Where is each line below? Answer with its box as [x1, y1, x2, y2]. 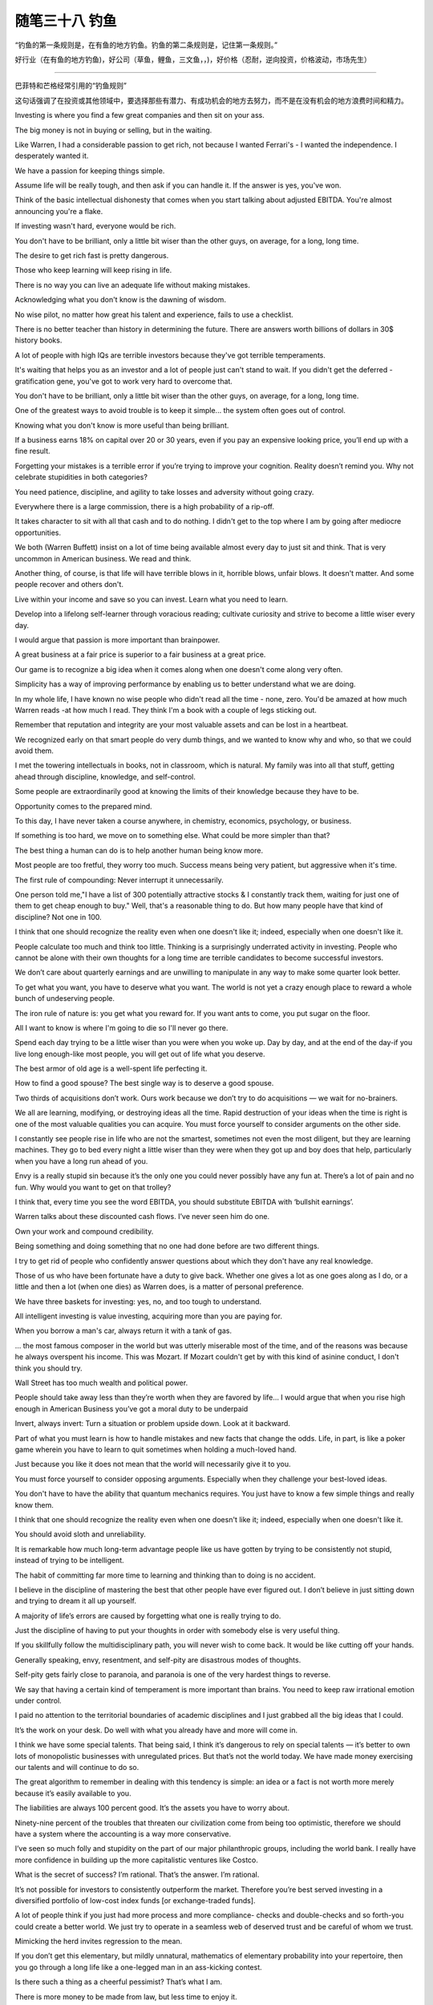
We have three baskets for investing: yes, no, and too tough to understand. [14, 1296, 262, 1306]
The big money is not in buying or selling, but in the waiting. [14, 125, 212, 135]
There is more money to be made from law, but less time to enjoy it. [14, 1991, 237, 2001]
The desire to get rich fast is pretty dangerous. [14, 251, 169, 261]
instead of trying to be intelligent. [14, 1556, 124, 1566]
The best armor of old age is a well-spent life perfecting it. [14, 1063, 208, 1074]
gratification [14, 376, 55, 386]
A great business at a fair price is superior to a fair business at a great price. [14, 650, 266, 659]
